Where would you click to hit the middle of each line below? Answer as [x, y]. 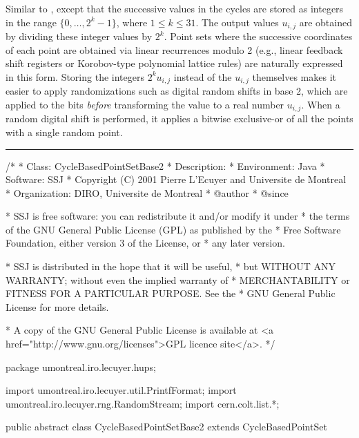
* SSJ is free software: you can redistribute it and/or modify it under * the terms [178, 216]
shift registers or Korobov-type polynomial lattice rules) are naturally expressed [174, 63]
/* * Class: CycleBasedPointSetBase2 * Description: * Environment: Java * [165, 165]
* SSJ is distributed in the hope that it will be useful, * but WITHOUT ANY [171, 266]
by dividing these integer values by [79, 36]
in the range [31, 22]
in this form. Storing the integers [75, 76]
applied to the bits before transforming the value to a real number [145, 104]
